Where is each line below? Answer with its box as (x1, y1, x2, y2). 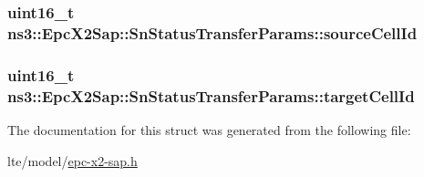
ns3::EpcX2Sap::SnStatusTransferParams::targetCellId (7, 84, 415, 107)
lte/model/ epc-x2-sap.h (7, 151, 138, 170)
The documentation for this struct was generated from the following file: (7, 120, 411, 139)
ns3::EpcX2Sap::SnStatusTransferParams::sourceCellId (7, 21, 418, 44)
